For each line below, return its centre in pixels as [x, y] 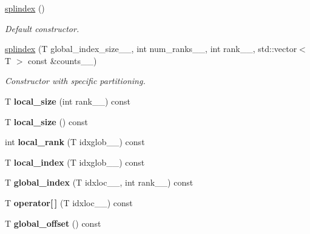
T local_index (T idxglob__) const [75, 162]
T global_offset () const [53, 223]
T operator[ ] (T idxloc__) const [69, 202]
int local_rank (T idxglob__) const [75, 142]
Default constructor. [42, 28]
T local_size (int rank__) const [68, 101]
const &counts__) [62, 60]
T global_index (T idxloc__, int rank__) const [99, 182]
